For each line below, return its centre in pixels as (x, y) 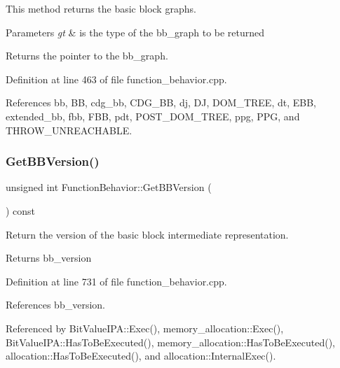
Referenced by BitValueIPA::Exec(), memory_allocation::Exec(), (145, 328)
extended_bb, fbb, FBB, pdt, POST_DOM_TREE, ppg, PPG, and (153, 116)
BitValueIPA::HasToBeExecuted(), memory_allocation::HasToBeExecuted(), (170, 342)
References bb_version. (55, 305)
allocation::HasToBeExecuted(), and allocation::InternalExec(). (141, 356)
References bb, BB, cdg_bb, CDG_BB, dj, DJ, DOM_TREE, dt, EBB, (161, 102)
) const (21, 210)
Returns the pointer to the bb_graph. (87, 56)
